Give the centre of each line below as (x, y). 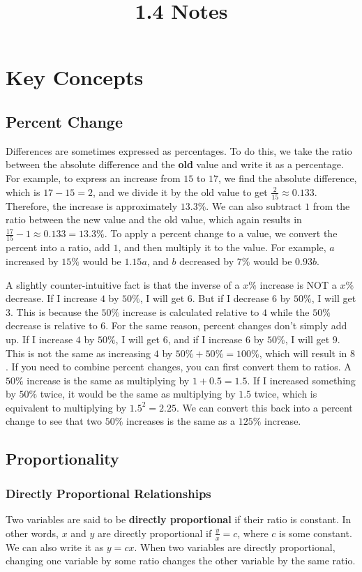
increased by (32, 261)
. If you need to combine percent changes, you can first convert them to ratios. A (179, 367)
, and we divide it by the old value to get (180, 191)
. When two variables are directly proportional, (235, 547)
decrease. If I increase (52, 298)
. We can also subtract (254, 205)
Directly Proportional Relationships (108, 493)
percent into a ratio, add (58, 247)
